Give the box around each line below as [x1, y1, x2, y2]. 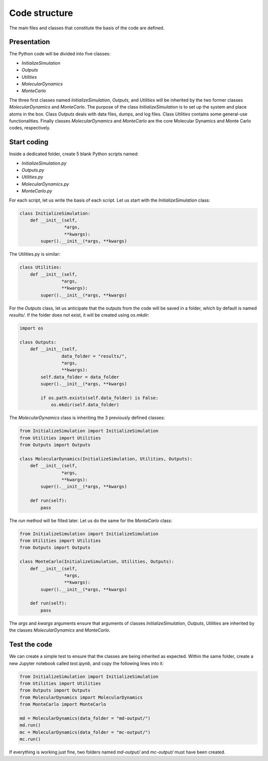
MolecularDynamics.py [21, 181, 69, 187]
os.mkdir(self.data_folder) [51, 402, 119, 408]
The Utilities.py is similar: [9, 251, 61, 257]
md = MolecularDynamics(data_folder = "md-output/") [19, 715, 151, 721]
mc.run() [19, 737, 41, 742]
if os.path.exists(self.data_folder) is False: [40, 395, 159, 401]
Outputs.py [21, 167, 45, 173]
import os [19, 326, 44, 331]
